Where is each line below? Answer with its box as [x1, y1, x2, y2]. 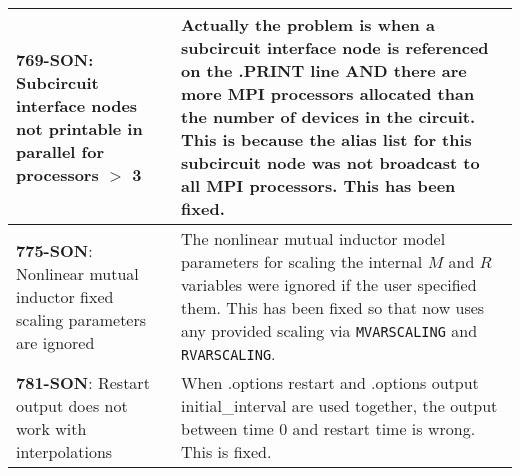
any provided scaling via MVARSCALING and [181, 319, 478, 342]
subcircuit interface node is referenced [181, 36, 489, 59]
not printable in [16, 116, 143, 140]
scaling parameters [16, 307, 147, 331]
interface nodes [16, 93, 138, 117]
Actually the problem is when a [181, 13, 435, 36]
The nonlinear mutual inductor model [181, 227, 446, 250]
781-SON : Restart [16, 371, 150, 394]
